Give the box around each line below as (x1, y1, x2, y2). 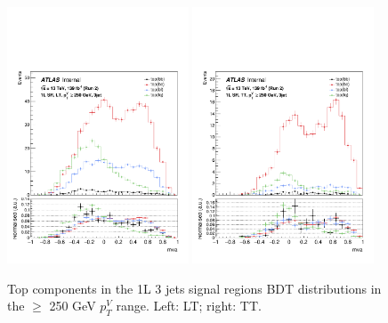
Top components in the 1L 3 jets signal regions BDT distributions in (7, 279, 382, 297)
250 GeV (49, 296, 96, 315)
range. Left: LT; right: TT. (116, 296, 262, 315)
